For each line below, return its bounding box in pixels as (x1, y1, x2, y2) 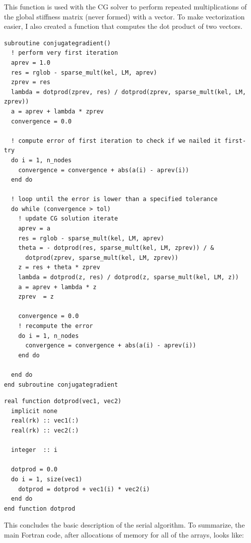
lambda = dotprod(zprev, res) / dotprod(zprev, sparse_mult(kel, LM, (11, 88, 246, 96)
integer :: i (11, 446, 58, 454)
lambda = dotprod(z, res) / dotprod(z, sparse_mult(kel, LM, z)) (18, 274, 239, 281)
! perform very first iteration (11, 49, 118, 57)
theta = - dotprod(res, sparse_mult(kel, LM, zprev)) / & (18, 244, 214, 252)
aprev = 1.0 (11, 59, 51, 66)
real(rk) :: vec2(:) (11, 427, 79, 434)
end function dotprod (4, 505, 76, 512)
